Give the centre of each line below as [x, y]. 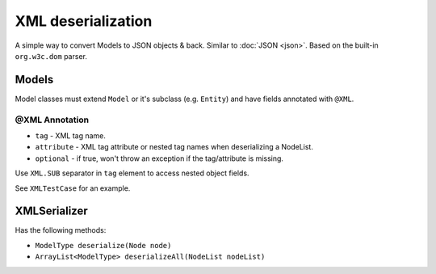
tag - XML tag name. [71, 135]
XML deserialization [84, 21]
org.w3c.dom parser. [51, 56]
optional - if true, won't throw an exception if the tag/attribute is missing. [159, 158]
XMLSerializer [51, 211]
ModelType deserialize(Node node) [103, 245]
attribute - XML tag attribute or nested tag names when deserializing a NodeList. [174, 147]
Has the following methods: [61, 230]
